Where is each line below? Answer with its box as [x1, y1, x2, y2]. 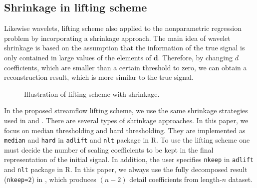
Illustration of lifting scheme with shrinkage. [24, 88, 160, 99]
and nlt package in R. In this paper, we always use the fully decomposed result [4, 164, 248, 175]
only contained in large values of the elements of [4, 52, 151, 62]
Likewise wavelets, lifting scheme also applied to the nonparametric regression [4, 23, 242, 33]
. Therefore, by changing [158, 52, 233, 62]
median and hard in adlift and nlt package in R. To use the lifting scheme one [4, 135, 250, 145]
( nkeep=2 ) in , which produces [4, 174, 96, 184]
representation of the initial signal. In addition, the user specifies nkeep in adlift [4, 154, 254, 165]
